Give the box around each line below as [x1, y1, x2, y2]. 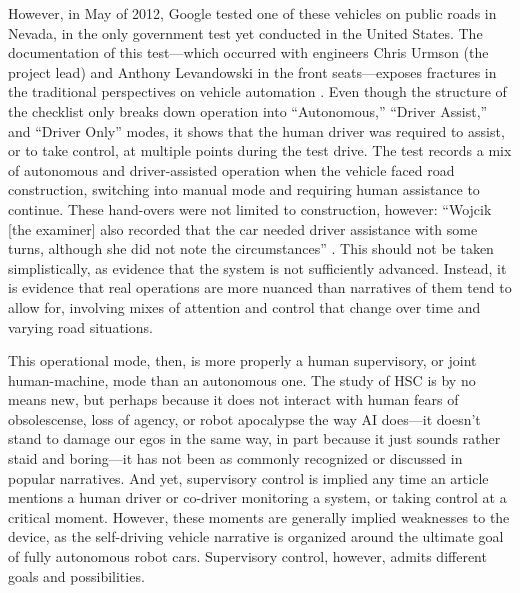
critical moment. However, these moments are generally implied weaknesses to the [8, 506, 510, 527]
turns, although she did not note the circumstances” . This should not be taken [8, 238, 494, 259]
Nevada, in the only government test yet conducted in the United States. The [8, 22, 483, 43]
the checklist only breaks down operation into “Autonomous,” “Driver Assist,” [8, 100, 488, 121]
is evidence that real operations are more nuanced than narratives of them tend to [8, 277, 512, 298]
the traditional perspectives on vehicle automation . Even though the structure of [8, 81, 507, 102]
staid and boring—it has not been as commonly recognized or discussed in [8, 448, 463, 469]
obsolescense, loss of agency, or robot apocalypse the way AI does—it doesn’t [8, 408, 481, 429]
